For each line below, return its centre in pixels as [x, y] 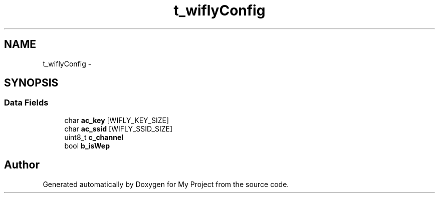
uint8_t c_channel [94, 137]
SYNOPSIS [31, 83]
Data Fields [26, 103]
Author [22, 165]
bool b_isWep [87, 145]
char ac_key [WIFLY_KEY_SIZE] [117, 120]
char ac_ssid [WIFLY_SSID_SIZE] [119, 128]
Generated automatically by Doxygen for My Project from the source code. [166, 184]
